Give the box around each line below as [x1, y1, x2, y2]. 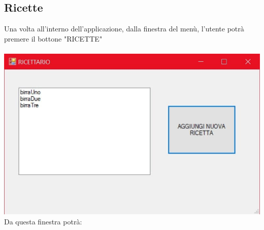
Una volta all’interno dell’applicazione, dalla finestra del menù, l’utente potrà [4, 23, 244, 34]
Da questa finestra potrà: [4, 216, 82, 226]
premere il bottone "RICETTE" [4, 33, 103, 44]
